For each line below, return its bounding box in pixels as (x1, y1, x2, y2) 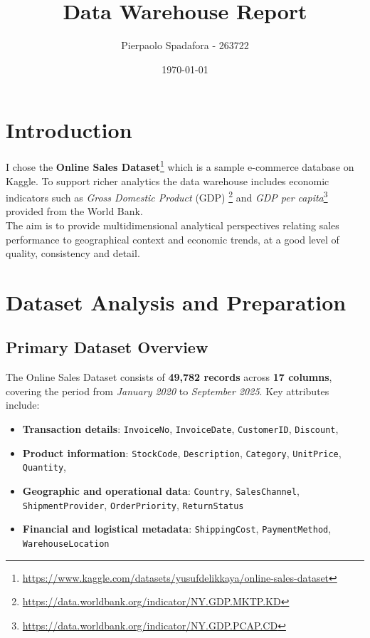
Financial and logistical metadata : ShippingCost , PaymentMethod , (22, 521, 332, 536)
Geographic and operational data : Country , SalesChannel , (22, 483, 300, 498)
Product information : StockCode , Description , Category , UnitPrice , (22, 445, 342, 460)
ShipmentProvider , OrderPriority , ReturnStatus (22, 497, 244, 512)
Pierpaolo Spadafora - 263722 (121, 38, 249, 53)
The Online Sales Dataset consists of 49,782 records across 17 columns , (6, 370, 332, 385)
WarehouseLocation (22, 539, 110, 550)
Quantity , (22, 459, 66, 474)
